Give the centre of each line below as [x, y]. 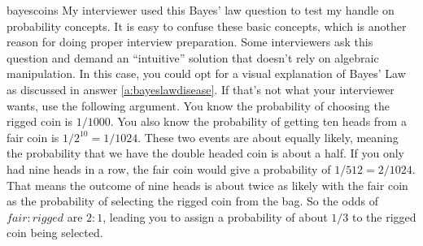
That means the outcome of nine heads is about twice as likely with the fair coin [207, 185]
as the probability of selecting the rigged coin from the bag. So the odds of [192, 201]
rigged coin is [40, 121]
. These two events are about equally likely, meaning [268, 137]
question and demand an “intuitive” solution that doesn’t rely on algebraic [193, 57]
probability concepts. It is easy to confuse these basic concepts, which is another [207, 26]
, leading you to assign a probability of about [215, 216]
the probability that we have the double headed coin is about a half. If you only [205, 153]
